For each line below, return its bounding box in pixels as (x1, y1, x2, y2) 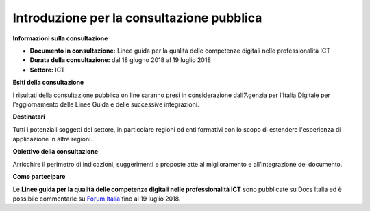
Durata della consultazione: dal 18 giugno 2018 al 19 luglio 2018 (29, 56, 212, 64)
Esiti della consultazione (12, 79, 84, 87)
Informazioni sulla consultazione (12, 34, 108, 42)
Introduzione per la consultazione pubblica (12, 10, 262, 25)
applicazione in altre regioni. (12, 135, 92, 143)
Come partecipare (12, 173, 66, 181)
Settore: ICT (29, 66, 65, 74)
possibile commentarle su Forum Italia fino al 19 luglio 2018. (12, 195, 181, 203)
